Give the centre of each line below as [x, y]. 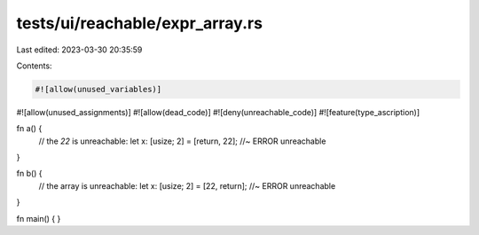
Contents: [34, 66]
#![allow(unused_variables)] [98, 89]
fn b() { [30, 174]
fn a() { [29, 129]
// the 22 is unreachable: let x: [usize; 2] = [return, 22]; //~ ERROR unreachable [182, 141]
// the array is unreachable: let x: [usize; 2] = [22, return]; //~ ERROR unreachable [187, 185]
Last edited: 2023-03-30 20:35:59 [79, 50]
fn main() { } [39, 218]
